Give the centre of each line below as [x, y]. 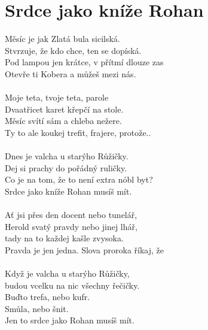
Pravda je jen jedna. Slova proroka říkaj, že [84, 249]
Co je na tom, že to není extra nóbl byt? [79, 179]
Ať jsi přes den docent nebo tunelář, [71, 215]
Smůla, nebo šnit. [37, 308]
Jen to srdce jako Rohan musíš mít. [70, 320]
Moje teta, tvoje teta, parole [57, 97]
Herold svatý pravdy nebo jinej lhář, [71, 226]
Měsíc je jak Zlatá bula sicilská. [62, 39]
